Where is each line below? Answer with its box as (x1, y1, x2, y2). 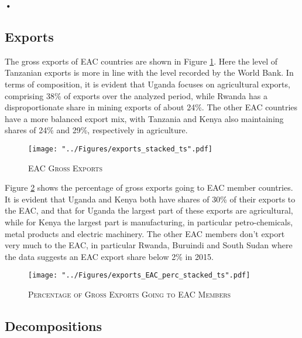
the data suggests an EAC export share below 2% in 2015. (5, 250, 214, 262)
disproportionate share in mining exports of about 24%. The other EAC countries (5, 101, 298, 113)
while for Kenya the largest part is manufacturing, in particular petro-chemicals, (5, 215, 293, 228)
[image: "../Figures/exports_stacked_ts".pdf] (28, 144, 212, 153)
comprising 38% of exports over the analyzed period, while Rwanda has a (5, 89, 267, 102)
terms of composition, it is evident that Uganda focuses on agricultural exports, (5, 77, 290, 90)
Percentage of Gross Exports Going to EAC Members (28, 288, 231, 300)
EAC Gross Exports (28, 161, 102, 174)
